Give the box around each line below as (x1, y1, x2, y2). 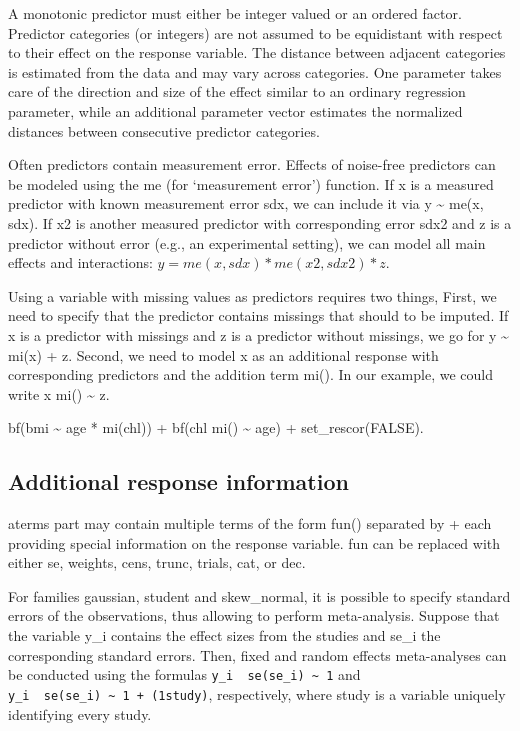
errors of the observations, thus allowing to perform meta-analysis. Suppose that (8, 605, 500, 626)
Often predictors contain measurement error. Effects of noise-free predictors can (8, 154, 496, 175)
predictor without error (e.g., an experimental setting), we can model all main (8, 232, 486, 253)
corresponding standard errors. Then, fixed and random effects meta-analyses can (8, 644, 507, 665)
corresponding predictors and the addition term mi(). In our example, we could (8, 364, 493, 385)
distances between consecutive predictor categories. (8, 120, 320, 141)
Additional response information (8, 466, 349, 497)
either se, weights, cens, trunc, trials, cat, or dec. (8, 552, 306, 573)
